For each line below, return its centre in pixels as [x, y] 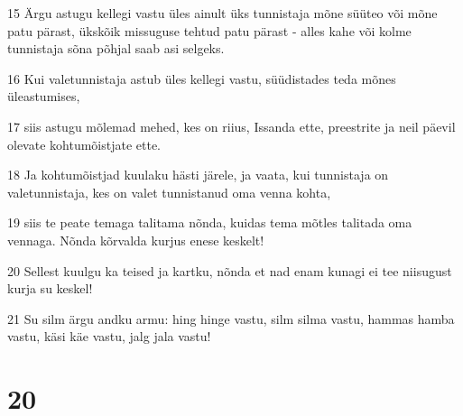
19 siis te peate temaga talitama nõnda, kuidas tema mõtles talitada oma [210, 222]
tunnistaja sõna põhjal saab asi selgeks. [116, 48]
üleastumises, [44, 96]
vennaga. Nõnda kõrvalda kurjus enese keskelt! [136, 240]
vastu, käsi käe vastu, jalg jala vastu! [109, 336]
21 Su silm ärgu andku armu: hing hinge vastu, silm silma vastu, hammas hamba [231, 318]
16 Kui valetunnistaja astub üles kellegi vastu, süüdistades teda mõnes [202, 78]
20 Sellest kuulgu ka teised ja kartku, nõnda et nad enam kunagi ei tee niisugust [230, 270]
